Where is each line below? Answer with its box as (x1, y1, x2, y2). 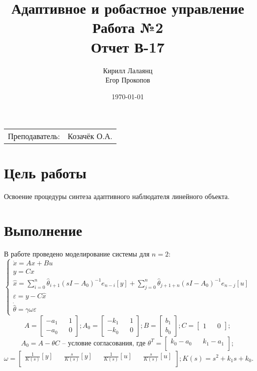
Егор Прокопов (105, 75, 150, 85)
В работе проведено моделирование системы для (4, 249, 150, 259)
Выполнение (4, 220, 83, 240)
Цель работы (4, 163, 86, 183)
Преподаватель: (8, 130, 60, 142)
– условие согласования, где (62, 340, 145, 347)
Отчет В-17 (91, 36, 165, 57)
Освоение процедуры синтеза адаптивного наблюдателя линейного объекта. (4, 191, 230, 201)
